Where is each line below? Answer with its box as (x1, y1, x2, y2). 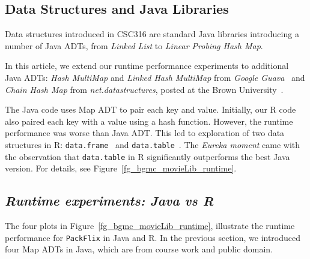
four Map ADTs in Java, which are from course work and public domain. (5, 243, 273, 255)
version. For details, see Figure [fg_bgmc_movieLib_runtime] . (5, 162, 237, 174)
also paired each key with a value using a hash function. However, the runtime (5, 115, 293, 127)
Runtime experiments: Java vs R (5, 191, 214, 210)
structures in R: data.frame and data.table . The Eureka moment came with (5, 138, 300, 150)
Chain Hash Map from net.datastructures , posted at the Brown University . (5, 83, 284, 95)
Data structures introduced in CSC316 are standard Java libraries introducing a (5, 28, 299, 40)
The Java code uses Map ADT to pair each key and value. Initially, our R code (5, 103, 296, 116)
